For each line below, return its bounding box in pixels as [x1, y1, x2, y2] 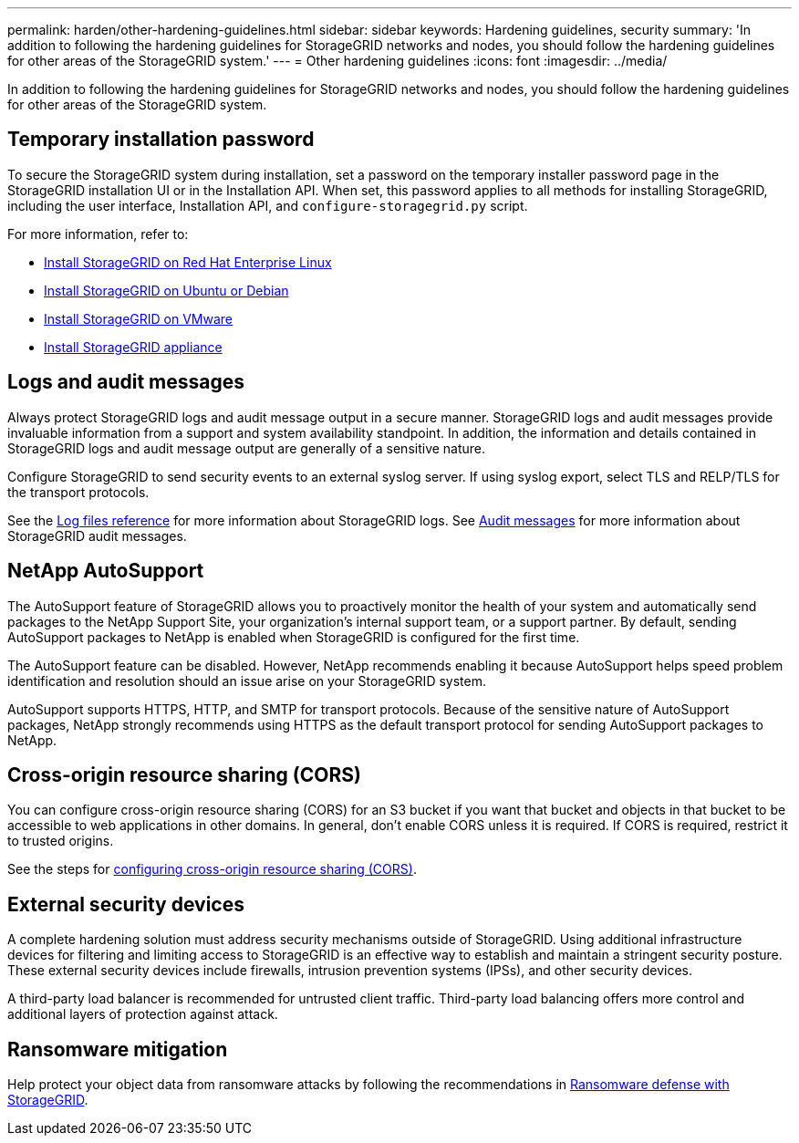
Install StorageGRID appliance [44, 338, 223, 355]
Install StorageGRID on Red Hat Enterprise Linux [44, 254, 332, 270]
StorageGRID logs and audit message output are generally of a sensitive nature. [7, 440, 486, 456]
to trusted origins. [7, 833, 114, 849]
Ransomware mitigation [7, 1037, 228, 1061]
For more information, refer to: [7, 225, 189, 242]
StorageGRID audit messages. [7, 527, 187, 544]
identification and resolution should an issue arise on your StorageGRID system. [7, 672, 486, 689]
